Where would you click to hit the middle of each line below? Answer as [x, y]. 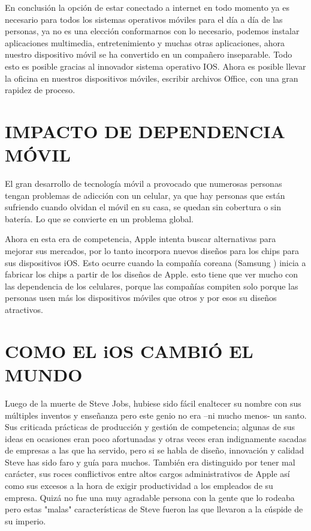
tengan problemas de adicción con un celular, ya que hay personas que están [145, 195]
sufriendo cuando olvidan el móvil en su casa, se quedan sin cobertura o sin [143, 207]
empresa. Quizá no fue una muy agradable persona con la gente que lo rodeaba [150, 497]
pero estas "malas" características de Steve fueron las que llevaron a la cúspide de [154, 509]
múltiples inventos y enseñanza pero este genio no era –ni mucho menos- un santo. [156, 415]
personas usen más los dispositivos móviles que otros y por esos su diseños [141, 298]
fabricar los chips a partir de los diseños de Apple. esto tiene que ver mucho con [152, 274]
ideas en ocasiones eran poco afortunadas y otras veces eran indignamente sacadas [156, 438]
